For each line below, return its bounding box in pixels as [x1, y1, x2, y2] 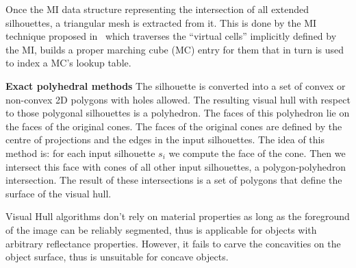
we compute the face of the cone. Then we [168, 145, 346, 160]
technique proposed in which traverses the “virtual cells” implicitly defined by [5, 29, 337, 43]
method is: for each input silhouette [5, 145, 155, 160]
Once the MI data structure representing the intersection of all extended [5, 2, 309, 16]
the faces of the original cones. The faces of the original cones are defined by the [5, 119, 342, 133]
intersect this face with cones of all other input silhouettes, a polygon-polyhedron [5, 159, 346, 173]
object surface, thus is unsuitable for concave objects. [5, 249, 229, 264]
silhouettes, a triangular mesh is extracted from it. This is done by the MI [5, 15, 317, 29]
